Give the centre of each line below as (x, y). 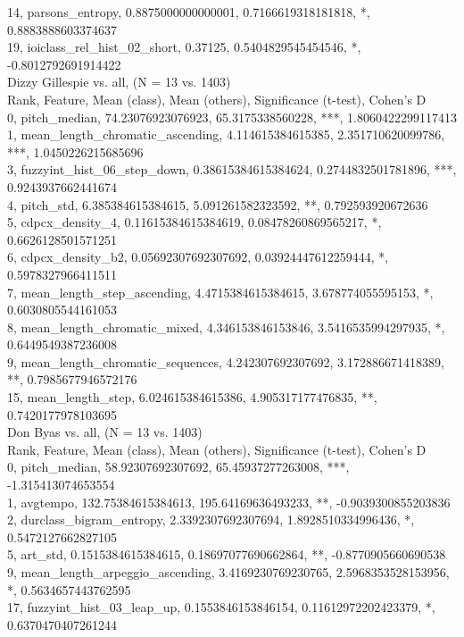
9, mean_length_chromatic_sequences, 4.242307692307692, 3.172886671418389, (226, 361)
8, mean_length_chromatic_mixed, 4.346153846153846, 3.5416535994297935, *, (226, 327)
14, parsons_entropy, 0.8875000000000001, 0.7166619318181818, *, (189, 12)
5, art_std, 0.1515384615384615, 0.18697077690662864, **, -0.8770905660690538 (227, 554)
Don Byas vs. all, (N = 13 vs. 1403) (105, 432)
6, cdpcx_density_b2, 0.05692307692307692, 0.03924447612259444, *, (198, 257)
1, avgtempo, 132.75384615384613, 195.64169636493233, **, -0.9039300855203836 (229, 502)
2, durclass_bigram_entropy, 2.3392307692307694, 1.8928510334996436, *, (211, 520)
